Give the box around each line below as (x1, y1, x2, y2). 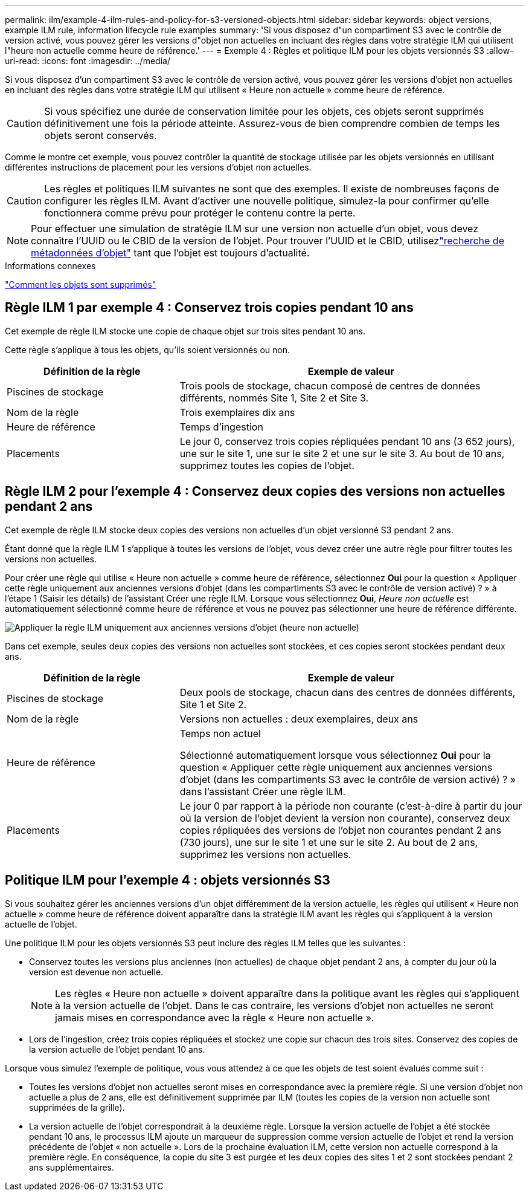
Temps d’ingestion (179, 420, 263, 433)
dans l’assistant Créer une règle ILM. (179, 785, 346, 798)
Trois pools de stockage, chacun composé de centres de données (179, 379, 481, 392)
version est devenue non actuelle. (29, 966, 164, 977)
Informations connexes (5, 261, 96, 271)
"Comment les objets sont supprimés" (5, 279, 156, 290)
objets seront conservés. (44, 129, 157, 141)
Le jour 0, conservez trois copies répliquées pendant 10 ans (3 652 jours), (179, 435, 515, 447)
